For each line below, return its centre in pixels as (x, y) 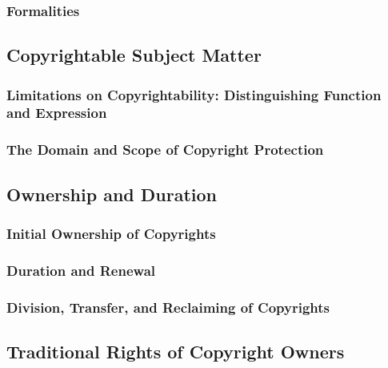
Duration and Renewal (81, 270)
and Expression (57, 113)
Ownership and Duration (112, 194)
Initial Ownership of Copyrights (111, 233)
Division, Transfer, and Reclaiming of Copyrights (168, 307)
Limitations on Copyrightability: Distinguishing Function (194, 94)
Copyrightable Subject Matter (134, 55)
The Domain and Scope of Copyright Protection (165, 150)
